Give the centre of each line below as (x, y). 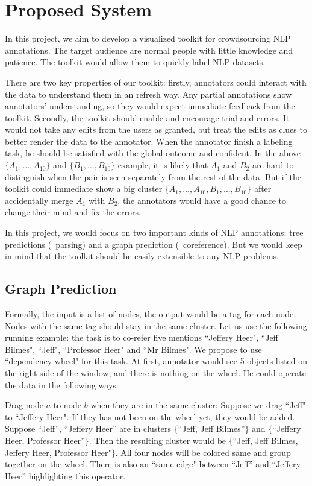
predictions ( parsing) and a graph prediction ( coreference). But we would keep (154, 244)
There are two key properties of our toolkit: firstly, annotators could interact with (156, 82)
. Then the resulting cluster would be (158, 440)
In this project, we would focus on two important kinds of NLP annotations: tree (154, 232)
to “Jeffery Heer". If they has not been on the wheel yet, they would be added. (150, 416)
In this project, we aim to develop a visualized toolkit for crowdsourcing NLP (148, 38)
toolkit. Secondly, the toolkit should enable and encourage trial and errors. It (147, 117)
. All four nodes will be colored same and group (203, 452)
